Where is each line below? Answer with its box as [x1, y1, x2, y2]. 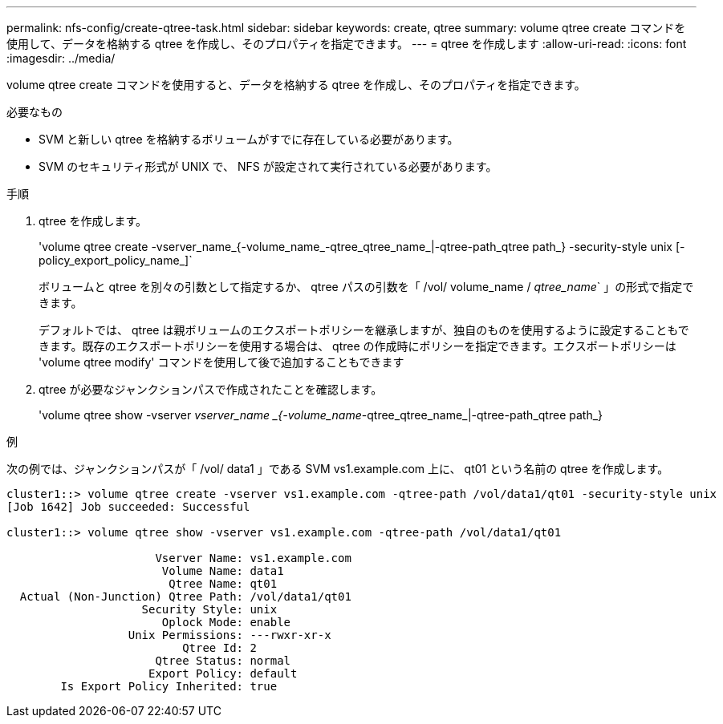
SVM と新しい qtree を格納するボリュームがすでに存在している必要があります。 [39, 132, 459, 146]
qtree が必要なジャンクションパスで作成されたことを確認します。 [39, 382, 383, 396]
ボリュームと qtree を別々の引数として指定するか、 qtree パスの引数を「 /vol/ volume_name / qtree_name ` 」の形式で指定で [39, 280, 694, 293]
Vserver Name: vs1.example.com [155, 552, 351, 564]
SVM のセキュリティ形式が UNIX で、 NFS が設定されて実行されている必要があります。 [39, 160, 498, 173]
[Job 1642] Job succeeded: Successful [6, 500, 250, 513]
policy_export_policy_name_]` [39, 253, 193, 267]
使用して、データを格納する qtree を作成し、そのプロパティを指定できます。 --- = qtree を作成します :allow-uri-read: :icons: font [6, 37, 687, 51]
